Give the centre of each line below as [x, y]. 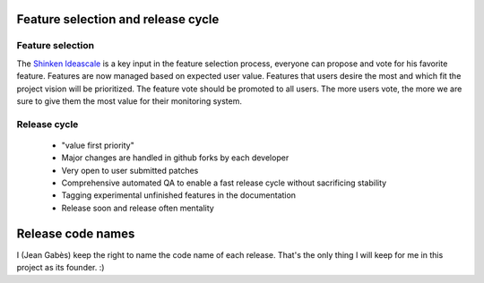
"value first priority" [98, 145]
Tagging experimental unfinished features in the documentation [178, 195]
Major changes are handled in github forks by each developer [175, 158]
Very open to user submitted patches [130, 170]
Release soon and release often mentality [138, 208]
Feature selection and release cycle [118, 19]
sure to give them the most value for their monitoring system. [129, 101]
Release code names [76, 233]
